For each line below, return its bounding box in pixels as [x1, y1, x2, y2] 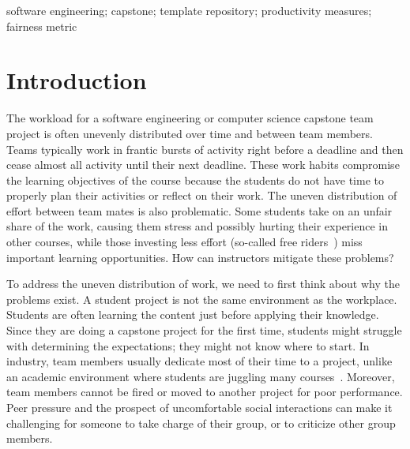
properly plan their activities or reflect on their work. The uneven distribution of [6, 187, 397, 204]
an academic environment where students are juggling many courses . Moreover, [6, 368, 395, 384]
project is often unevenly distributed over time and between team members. [6, 125, 373, 141]
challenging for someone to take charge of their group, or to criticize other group [6, 414, 396, 431]
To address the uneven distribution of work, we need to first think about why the [6, 275, 400, 292]
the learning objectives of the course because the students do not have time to [6, 171, 384, 188]
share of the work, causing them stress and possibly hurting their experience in [6, 218, 388, 234]
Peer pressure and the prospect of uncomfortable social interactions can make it [6, 399, 393, 415]
